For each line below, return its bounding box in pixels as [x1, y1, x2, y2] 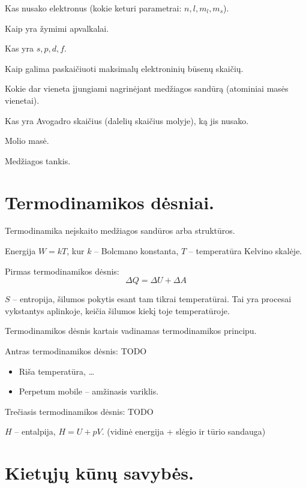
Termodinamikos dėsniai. [5, 189, 215, 214]
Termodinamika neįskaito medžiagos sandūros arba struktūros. [5, 224, 235, 237]
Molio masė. [5, 134, 49, 147]
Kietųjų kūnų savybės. [5, 460, 194, 485]
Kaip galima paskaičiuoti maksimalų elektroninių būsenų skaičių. [5, 62, 244, 74]
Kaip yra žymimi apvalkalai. [5, 22, 109, 34]
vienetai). [5, 94, 40, 106]
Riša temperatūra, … [19, 365, 95, 377]
